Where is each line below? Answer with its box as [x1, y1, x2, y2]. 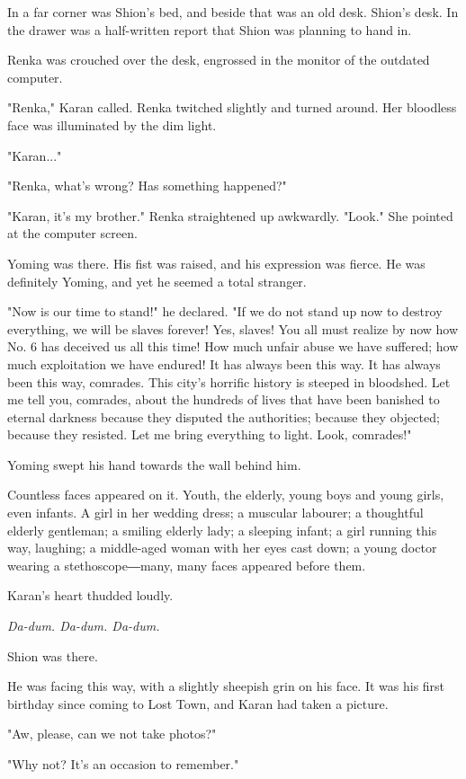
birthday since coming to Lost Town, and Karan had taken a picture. [7, 694, 389, 713]
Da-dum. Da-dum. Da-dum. [7, 616, 160, 635]
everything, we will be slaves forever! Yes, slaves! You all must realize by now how [7, 319, 459, 338]
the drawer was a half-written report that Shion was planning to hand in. [7, 20, 412, 39]
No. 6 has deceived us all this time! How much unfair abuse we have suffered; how [7, 337, 459, 356]
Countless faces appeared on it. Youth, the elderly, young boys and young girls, [7, 485, 444, 504]
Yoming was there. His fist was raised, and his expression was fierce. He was [7, 253, 426, 272]
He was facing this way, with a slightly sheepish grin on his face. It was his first [7, 677, 445, 695]
